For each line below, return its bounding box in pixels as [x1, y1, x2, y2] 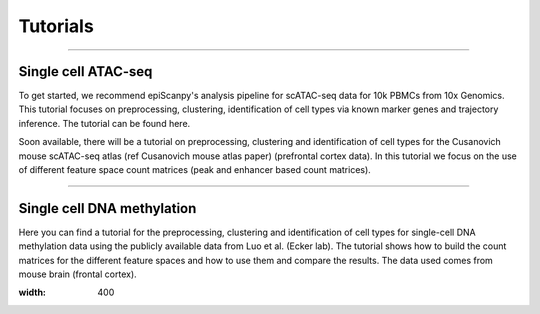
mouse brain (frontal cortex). [18, 268, 137, 280]
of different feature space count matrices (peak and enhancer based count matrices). [18, 164, 372, 176]
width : [18, 286, 47, 299]
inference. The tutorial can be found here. [18, 117, 191, 129]
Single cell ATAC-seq [18, 63, 153, 80]
